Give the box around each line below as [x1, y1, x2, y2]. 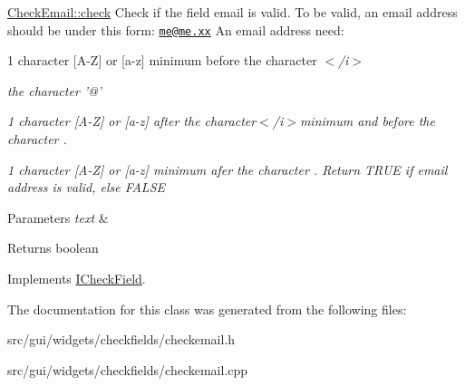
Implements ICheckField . [7, 269, 146, 287]
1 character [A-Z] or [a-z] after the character [7, 111, 257, 130]
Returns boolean [7, 238, 99, 257]
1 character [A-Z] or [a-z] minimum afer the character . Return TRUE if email [7, 159, 448, 179]
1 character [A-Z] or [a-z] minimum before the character [7, 51, 317, 70]
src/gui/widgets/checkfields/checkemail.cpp [7, 360, 248, 379]
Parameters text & [7, 207, 109, 227]
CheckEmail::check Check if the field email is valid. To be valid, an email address [7, 3, 458, 21]
